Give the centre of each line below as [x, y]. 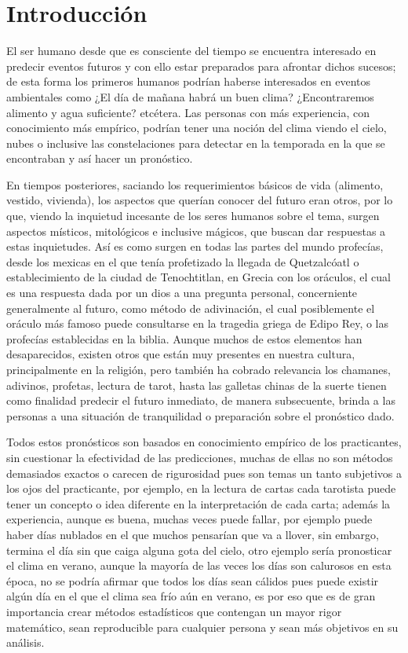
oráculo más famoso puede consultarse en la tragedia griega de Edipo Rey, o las [198, 323]
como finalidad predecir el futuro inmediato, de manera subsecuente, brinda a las [201, 400]
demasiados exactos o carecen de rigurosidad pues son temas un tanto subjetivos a [204, 473]
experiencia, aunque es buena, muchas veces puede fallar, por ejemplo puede [189, 519]
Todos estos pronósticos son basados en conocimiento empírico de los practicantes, [204, 442]
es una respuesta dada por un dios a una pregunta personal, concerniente [182, 293]
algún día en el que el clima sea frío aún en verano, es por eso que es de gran [191, 596]
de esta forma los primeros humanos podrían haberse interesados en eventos [188, 81]
